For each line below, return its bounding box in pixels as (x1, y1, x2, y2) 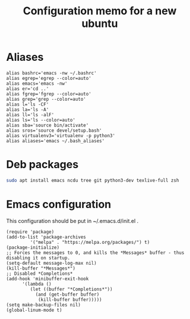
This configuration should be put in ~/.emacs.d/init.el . (6, 217, 139, 224)
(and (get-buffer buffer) (35, 291, 100, 298)
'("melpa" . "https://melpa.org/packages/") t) (30, 239, 150, 245)
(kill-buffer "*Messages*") (6, 265, 76, 271)
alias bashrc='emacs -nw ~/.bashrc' (6, 70, 97, 76)
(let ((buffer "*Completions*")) (30, 286, 113, 292)
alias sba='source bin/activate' (6, 122, 89, 128)
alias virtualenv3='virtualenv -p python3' (6, 132, 116, 138)
